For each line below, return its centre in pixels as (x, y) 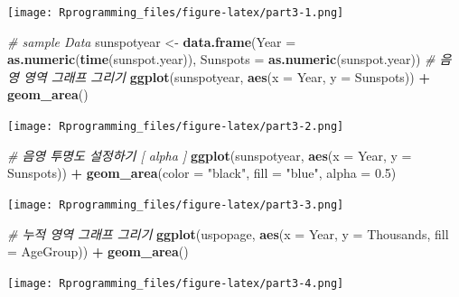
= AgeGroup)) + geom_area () (98, 251)
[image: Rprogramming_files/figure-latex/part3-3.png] (176, 204)
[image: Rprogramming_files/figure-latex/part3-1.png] (176, 13)
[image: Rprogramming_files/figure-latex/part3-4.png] (176, 283)
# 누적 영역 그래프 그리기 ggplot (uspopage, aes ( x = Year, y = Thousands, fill (228, 233)
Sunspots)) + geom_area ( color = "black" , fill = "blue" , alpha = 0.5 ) (202, 173)
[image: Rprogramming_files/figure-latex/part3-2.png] (176, 127)
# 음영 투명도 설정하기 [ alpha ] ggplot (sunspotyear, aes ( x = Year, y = (210, 155)
